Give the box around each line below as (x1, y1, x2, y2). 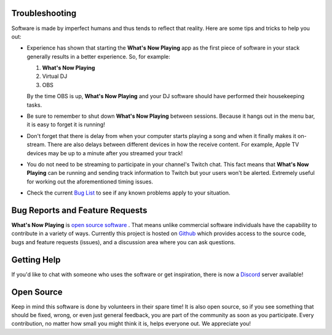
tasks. (26, 101, 42, 109)
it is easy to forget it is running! (26, 121, 106, 128)
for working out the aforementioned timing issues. (26, 178, 154, 185)
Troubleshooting (11, 8, 77, 18)
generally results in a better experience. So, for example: (26, 53, 170, 60)
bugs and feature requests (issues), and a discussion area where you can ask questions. (11, 238, 236, 245)
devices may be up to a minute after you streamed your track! (26, 149, 183, 156)
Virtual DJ (42, 72, 68, 80)
